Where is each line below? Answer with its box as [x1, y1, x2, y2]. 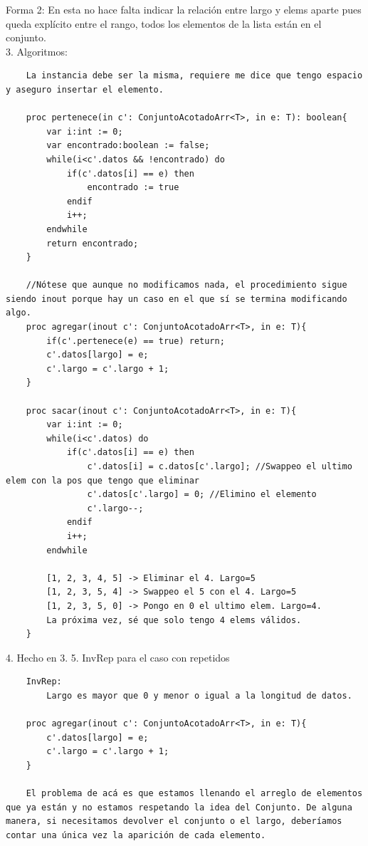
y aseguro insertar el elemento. [6, 84, 164, 95]
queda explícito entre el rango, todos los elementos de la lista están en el [6, 16, 322, 31]
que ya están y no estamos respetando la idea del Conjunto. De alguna [6, 802, 352, 813]
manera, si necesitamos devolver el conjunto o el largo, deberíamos [6, 816, 342, 827]
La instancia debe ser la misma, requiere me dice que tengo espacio [26, 70, 363, 81]
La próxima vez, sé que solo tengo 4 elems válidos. [46, 615, 302, 625]
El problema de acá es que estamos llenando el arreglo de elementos [26, 788, 363, 799]
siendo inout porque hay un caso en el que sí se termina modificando [6, 293, 347, 304]
